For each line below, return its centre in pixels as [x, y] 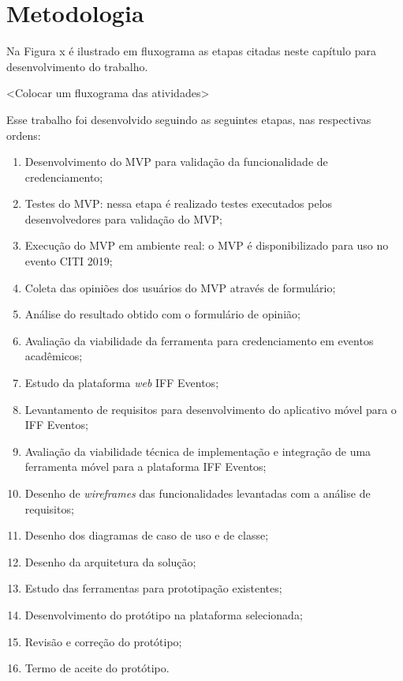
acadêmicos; [54, 356]
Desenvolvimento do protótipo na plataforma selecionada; [164, 614]
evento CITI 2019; [69, 261]
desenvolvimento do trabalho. [77, 66]
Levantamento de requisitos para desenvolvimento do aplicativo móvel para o [211, 409]
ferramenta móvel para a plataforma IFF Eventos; [146, 467]
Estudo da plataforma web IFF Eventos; [122, 383]
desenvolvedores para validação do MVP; [123, 218]
